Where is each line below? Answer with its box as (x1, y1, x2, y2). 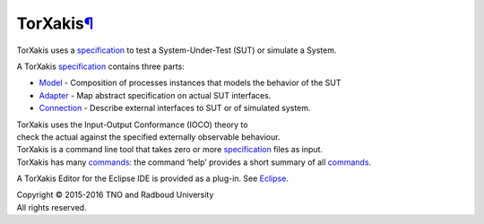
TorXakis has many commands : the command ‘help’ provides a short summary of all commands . (16, 157, 372, 168)
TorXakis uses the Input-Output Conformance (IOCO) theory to (16, 119, 248, 130)
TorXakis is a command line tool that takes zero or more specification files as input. (16, 144, 323, 155)
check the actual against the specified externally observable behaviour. (16, 131, 281, 142)
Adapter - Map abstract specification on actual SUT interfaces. (39, 90, 272, 100)
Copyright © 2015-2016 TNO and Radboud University (16, 189, 214, 201)
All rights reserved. (16, 202, 87, 212)
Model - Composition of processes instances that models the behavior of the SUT (39, 77, 341, 89)
